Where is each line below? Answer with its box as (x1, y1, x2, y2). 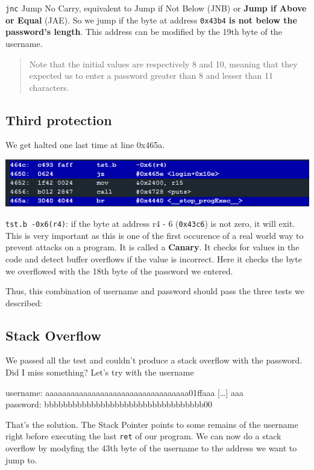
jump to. (5, 453, 37, 466)
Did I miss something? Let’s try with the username (5, 366, 194, 379)
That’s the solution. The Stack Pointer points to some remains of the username (5, 418, 298, 430)
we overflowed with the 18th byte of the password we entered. (5, 264, 233, 277)
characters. (29, 81, 69, 93)
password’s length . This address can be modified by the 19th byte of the (5, 25, 282, 38)
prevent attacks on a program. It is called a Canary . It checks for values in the (5, 241, 300, 253)
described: (5, 296, 43, 309)
